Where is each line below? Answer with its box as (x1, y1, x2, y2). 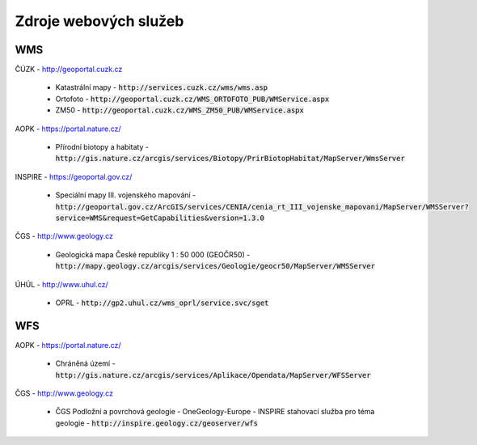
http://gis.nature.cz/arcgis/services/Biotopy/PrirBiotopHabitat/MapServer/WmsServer (55, 154, 406, 163)
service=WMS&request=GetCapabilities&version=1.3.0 (55, 213, 265, 222)
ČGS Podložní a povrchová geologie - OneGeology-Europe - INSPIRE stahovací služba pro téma (55, 407, 375, 417)
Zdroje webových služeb (15, 12, 184, 30)
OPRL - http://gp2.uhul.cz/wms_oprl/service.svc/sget (55, 298, 269, 307)
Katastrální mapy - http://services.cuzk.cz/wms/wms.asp (55, 83, 268, 92)
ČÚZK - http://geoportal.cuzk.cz (15, 65, 123, 74)
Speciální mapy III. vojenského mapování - (55, 190, 196, 200)
